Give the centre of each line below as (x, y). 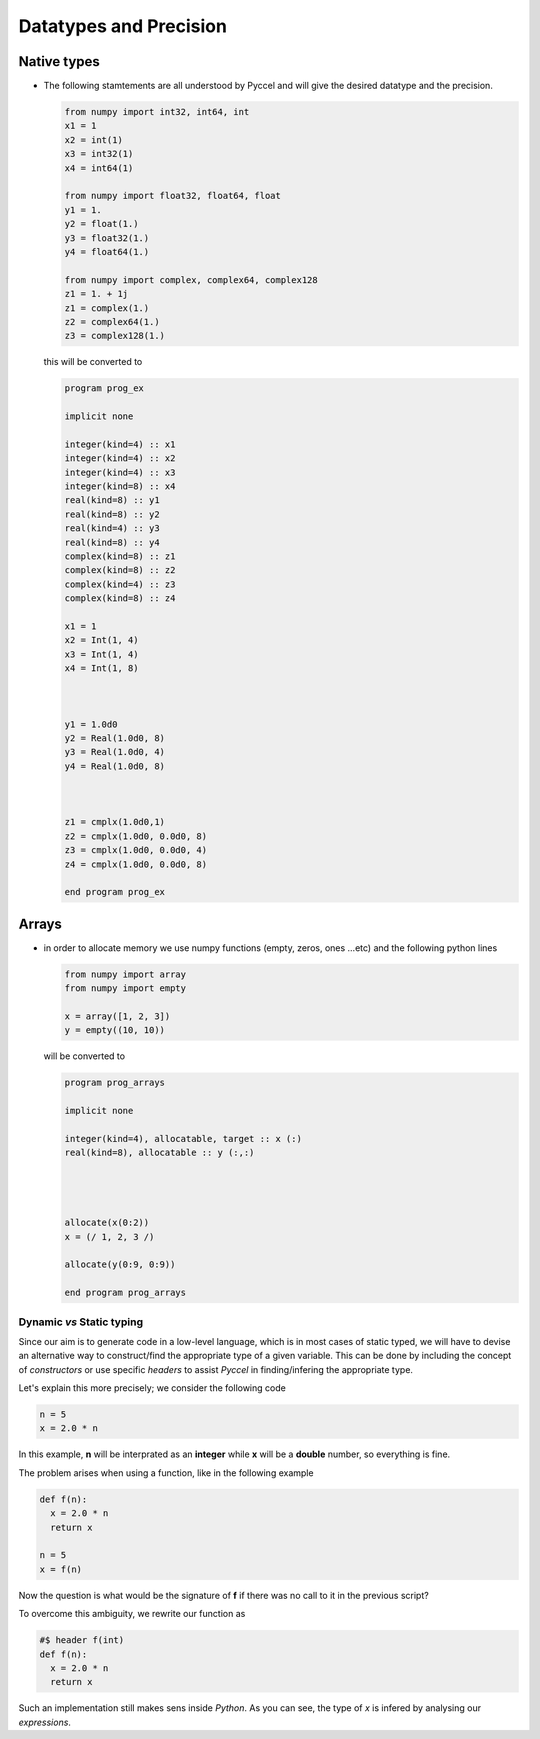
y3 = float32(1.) (107, 238)
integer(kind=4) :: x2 (120, 458)
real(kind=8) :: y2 (112, 514)
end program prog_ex (114, 892)
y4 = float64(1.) (107, 251)
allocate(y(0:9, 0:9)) (120, 1264)
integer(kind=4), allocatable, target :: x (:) (183, 1138)
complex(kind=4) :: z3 (120, 584)
